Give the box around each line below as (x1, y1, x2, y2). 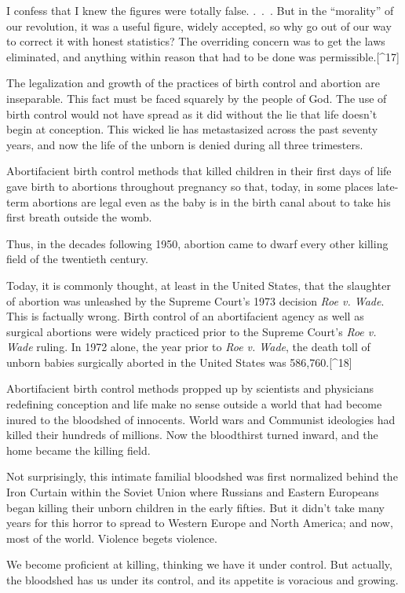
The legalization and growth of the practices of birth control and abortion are (6, 75, 380, 91)
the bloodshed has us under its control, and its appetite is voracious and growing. (6, 572, 399, 588)
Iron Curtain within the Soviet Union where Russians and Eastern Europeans (6, 484, 379, 500)
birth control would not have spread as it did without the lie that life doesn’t (6, 105, 378, 122)
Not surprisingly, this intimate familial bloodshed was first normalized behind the (6, 468, 398, 485)
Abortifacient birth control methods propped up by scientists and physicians (6, 380, 374, 397)
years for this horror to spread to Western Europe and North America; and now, (6, 514, 393, 531)
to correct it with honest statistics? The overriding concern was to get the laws (6, 33, 385, 49)
